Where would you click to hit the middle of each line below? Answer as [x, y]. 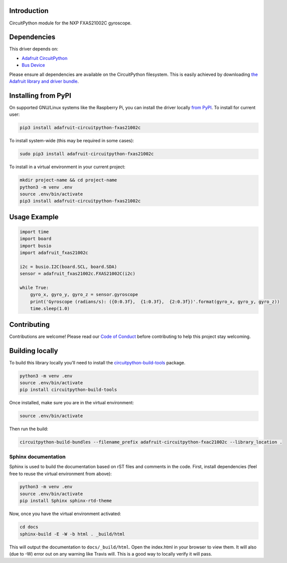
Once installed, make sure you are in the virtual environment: [72, 403]
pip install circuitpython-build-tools [68, 390]
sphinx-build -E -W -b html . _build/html [72, 534]
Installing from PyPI [40, 96]
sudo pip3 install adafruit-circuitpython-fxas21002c [87, 154]
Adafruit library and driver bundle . [44, 81]
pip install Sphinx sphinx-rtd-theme [66, 501]
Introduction [29, 11]
